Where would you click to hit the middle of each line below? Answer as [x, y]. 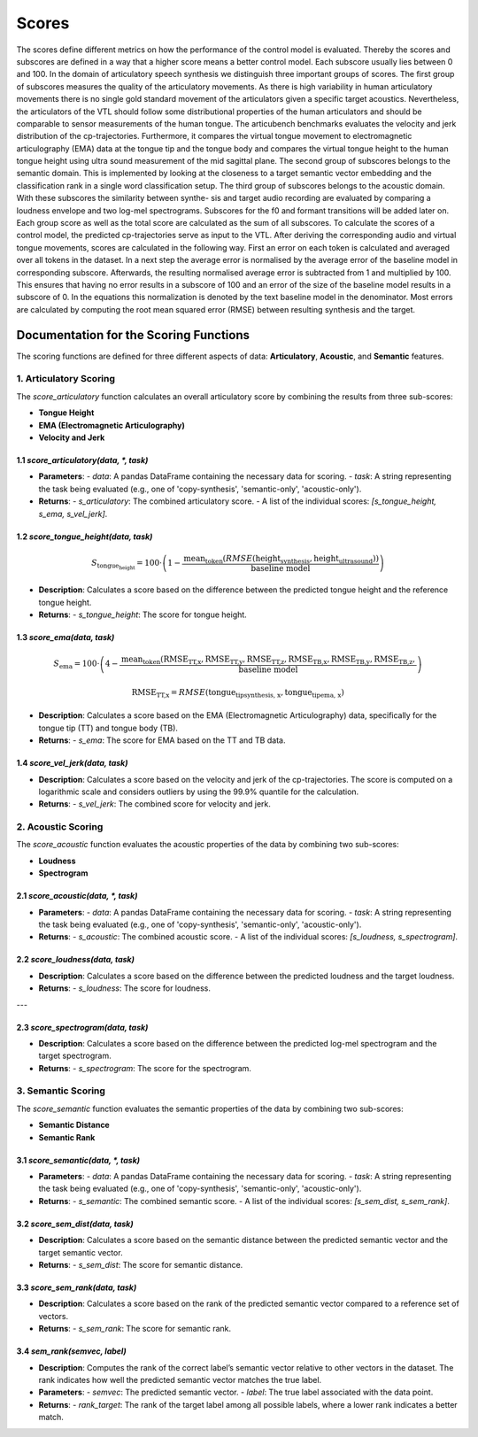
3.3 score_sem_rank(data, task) [77, 1287]
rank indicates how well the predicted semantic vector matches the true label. [180, 1379]
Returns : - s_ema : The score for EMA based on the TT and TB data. [162, 740]
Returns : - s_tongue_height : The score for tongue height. [143, 614]
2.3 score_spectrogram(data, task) [82, 1027]
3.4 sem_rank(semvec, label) [72, 1351]
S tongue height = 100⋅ [127, 564]
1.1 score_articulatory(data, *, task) [82, 460]
